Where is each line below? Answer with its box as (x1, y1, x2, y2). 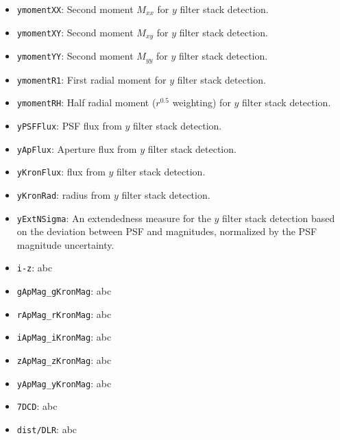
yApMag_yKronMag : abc (16, 376, 112, 390)
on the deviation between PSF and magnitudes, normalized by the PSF (16, 224, 317, 239)
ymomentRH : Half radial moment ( (16, 95, 156, 110)
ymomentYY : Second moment (16, 49, 134, 63)
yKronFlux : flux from (16, 164, 106, 179)
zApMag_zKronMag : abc (16, 352, 112, 367)
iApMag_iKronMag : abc (16, 330, 112, 344)
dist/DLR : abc (16, 421, 77, 436)
